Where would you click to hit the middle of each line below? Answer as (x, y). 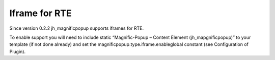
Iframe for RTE (40, 13)
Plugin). (17, 51)
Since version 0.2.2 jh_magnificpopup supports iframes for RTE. (77, 28)
